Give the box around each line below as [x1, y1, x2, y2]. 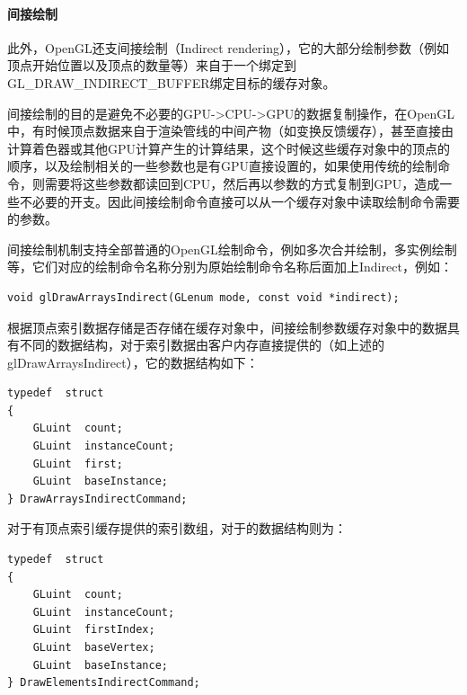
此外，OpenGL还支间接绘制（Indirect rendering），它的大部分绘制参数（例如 [7, 38, 449, 57]
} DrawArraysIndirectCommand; [7, 492, 188, 505]
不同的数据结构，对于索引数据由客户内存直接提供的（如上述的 [19, 335, 384, 354]
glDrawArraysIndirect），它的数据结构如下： [7, 352, 259, 371]
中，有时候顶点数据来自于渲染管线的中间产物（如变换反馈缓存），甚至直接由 [7, 121, 454, 140]
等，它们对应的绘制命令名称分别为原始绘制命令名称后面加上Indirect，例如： [7, 257, 453, 276]
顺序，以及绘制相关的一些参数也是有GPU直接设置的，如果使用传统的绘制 [7, 156, 438, 175]
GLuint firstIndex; [32, 623, 155, 637]
